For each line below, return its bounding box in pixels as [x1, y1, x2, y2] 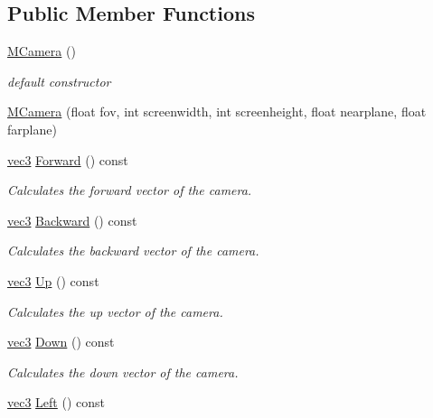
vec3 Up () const [7, 271, 99, 290]
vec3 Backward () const [7, 210, 137, 229]
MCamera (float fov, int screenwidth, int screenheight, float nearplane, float [7, 102, 427, 121]
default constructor [7, 71, 111, 90]
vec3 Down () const [7, 332, 115, 351]
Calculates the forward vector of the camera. [7, 181, 252, 200]
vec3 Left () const [7, 393, 105, 412]
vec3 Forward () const [7, 150, 128, 169]
